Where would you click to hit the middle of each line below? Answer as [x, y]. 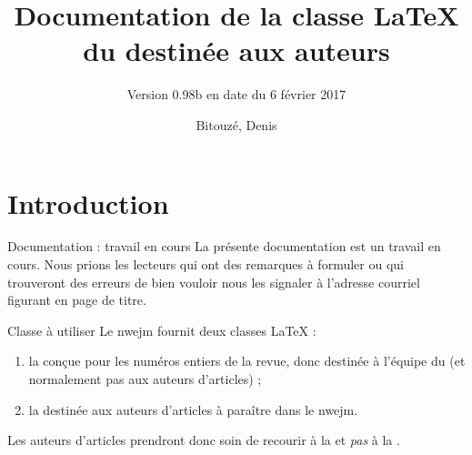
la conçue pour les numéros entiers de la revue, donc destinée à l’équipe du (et [247, 361]
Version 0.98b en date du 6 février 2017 [236, 94]
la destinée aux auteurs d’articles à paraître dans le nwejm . [193, 409]
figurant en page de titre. [77, 300]
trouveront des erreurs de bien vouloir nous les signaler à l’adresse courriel [214, 282]
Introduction [88, 202]
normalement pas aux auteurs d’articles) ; [145, 379]
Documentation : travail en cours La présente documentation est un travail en [224, 246]
